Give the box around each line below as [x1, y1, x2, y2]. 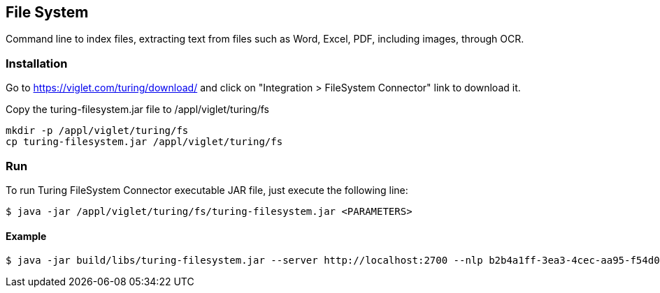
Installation [6, 56, 68, 70]
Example [6, 230, 47, 242]
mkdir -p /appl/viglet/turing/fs [6, 125, 189, 137]
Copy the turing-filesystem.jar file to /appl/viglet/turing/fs [6, 103, 269, 116]
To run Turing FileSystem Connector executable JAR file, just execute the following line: [6, 183, 408, 196]
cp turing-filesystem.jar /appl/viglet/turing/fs [6, 136, 283, 148]
